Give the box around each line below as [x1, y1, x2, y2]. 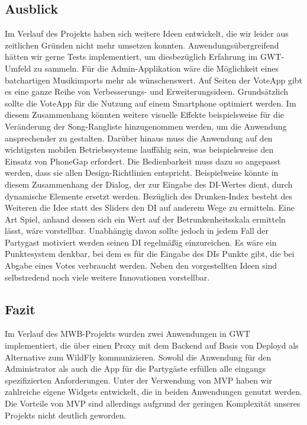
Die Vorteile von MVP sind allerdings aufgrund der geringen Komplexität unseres [5, 397, 300, 410]
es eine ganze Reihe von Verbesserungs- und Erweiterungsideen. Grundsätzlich [5, 85, 289, 98]
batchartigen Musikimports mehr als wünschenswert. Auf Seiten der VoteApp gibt [5, 73, 303, 86]
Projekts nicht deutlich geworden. [5, 408, 127, 421]
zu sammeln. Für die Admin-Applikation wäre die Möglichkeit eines [33, 62, 279, 74]
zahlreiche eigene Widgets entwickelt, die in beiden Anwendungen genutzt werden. [5, 385, 302, 398]
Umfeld [5, 62, 31, 74]
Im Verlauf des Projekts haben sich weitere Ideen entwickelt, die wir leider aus [5, 27, 289, 40]
